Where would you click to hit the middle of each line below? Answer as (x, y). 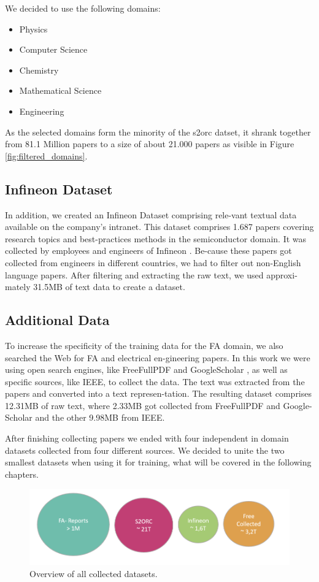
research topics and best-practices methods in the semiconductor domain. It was (156, 238)
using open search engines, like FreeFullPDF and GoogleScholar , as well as (146, 369)
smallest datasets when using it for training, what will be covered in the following (158, 462)
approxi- (282, 274)
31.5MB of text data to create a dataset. (109, 287)
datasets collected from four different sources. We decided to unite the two (145, 450)
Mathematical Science (60, 90)
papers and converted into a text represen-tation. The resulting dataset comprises (159, 393)
